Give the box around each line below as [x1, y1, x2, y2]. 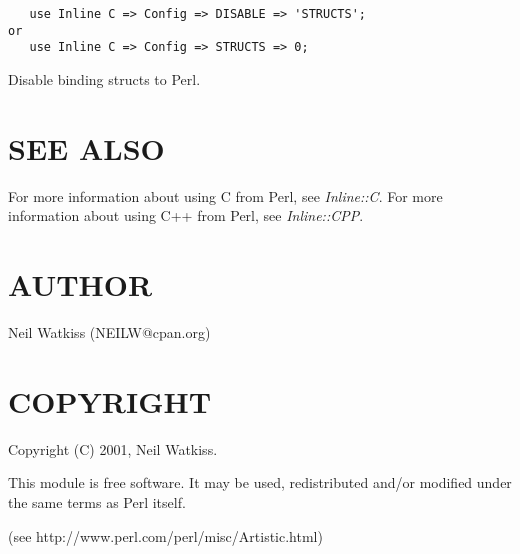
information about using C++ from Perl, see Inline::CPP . [8, 205, 364, 226]
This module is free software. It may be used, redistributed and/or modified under [8, 472, 512, 493]
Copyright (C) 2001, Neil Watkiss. [8, 438, 218, 459]
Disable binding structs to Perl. [8, 68, 201, 89]
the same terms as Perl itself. [8, 491, 186, 512]
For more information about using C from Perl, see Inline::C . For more [8, 185, 443, 206]
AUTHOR [8, 264, 153, 305]
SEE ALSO [8, 127, 165, 168]
